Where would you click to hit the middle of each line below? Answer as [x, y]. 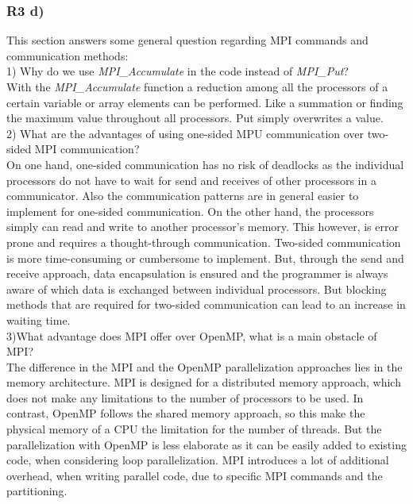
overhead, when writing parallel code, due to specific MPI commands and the [195, 475]
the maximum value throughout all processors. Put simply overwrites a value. [195, 118]
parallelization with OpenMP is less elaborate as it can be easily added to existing [206, 444]
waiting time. [39, 319]
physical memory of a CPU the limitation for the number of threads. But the [194, 429]
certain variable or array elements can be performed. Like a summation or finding [205, 102]
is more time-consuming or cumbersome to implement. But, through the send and [205, 258]
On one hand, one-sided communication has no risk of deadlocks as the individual [205, 164]
